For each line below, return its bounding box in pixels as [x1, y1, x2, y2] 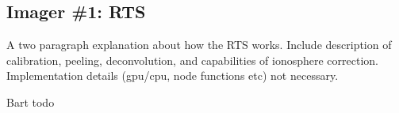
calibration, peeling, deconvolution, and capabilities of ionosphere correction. [6, 51, 378, 68]
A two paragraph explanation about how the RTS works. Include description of [6, 36, 392, 53]
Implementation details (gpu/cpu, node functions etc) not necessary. [6, 67, 339, 84]
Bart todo [6, 93, 55, 110]
